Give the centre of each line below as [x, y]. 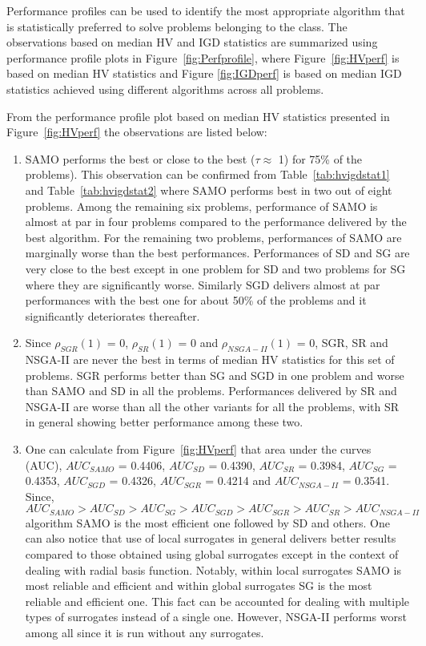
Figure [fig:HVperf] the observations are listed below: [137, 132]
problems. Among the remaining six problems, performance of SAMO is [201, 206]
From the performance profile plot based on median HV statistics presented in [198, 116]
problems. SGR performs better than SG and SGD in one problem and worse [215, 375]
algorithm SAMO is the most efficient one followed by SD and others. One [207, 522]
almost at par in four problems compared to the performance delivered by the [216, 222]
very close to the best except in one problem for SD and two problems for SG [215, 268]
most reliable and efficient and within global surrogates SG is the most [199, 585]
